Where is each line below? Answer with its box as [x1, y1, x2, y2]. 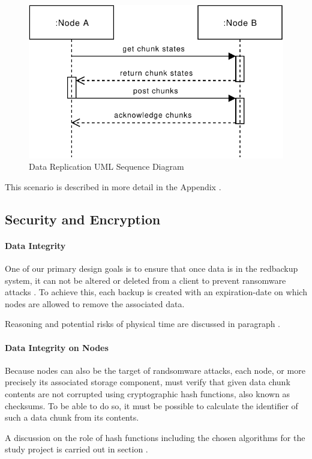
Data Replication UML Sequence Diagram [29, 160, 184, 173]
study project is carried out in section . [5, 443, 148, 455]
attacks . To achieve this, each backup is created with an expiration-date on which [5, 286, 307, 298]
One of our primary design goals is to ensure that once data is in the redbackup [5, 262, 298, 275]
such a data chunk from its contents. [5, 411, 139, 424]
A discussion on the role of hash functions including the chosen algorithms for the [5, 431, 305, 443]
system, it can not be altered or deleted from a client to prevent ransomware [5, 274, 286, 286]
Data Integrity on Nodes [5, 341, 109, 353]
